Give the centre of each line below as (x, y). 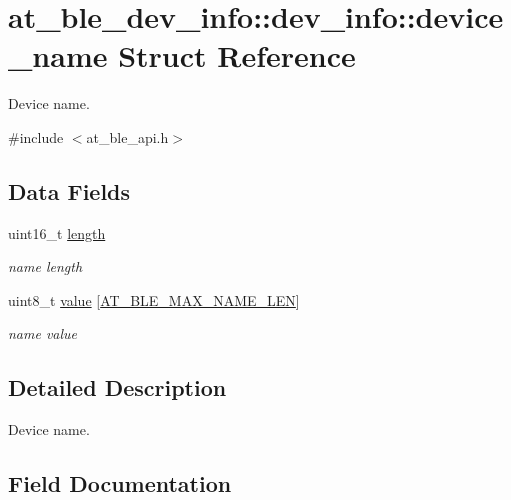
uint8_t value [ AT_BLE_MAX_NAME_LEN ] (154, 299)
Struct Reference (237, 55)
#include (36, 136)
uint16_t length (57, 232)
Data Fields (69, 190)
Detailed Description (117, 387)
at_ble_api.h (127, 136)
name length (45, 266)
